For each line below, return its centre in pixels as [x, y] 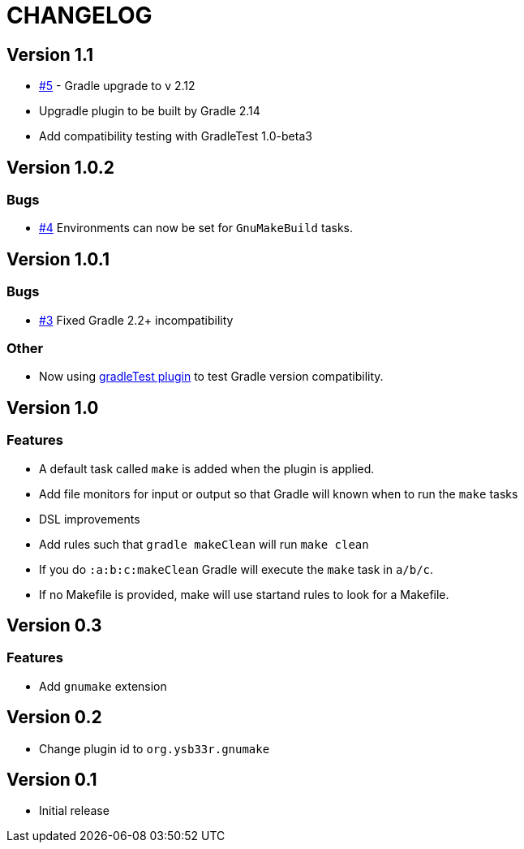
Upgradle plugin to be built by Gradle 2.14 [150, 111]
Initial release [74, 811]
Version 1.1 [50, 54]
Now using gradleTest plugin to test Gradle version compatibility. [211, 377]
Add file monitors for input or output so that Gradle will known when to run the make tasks [279, 493]
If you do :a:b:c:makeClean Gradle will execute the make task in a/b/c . [236, 569]
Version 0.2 [54, 718]
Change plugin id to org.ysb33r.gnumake [155, 748]
